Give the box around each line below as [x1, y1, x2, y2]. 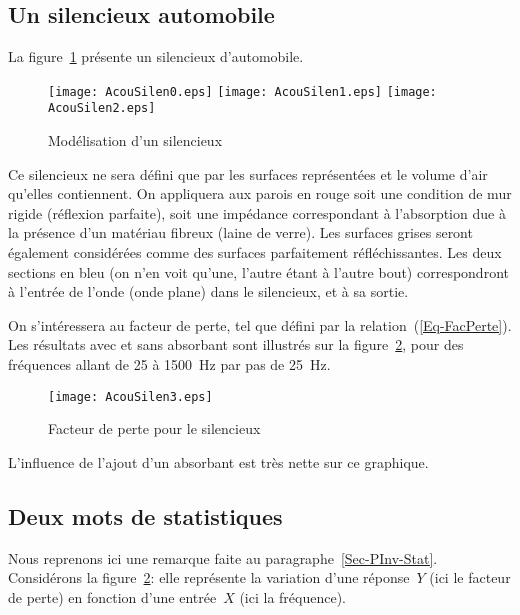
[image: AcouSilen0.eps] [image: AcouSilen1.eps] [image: [48, 84, 437, 99]
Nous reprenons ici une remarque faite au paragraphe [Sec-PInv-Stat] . [8, 547, 438, 568]
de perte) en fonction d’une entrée [8, 586, 217, 607]
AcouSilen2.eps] [48, 101, 156, 116]
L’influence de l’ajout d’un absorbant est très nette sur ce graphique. [8, 451, 429, 472]
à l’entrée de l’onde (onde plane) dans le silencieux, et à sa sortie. [8, 281, 409, 302]
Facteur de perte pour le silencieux [48, 418, 261, 439]
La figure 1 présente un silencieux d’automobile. [8, 46, 304, 67]
